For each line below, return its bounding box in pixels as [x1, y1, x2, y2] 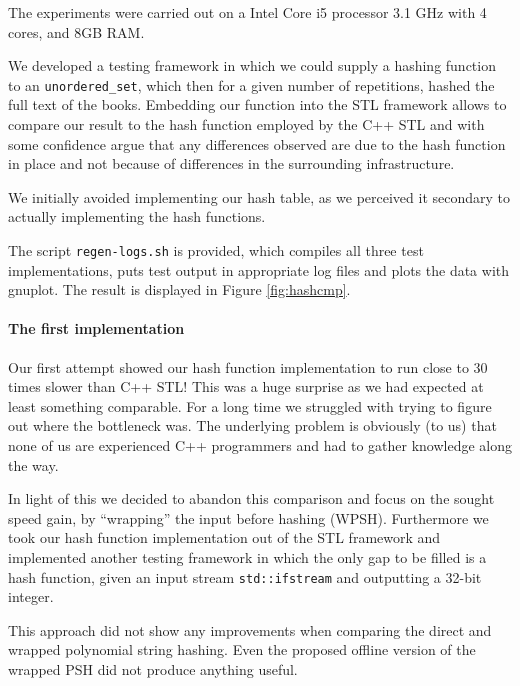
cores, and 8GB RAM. [8, 21, 145, 42]
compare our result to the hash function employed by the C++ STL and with [8, 114, 485, 135]
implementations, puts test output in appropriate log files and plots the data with [8, 259, 510, 280]
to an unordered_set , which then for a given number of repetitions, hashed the [8, 74, 495, 95]
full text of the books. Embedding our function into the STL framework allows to [8, 94, 507, 115]
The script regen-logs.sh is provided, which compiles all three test [8, 240, 424, 260]
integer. [8, 586, 54, 607]
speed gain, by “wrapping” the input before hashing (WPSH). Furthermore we [8, 507, 489, 528]
